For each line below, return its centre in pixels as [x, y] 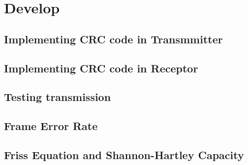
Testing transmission [58, 97]
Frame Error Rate [51, 126]
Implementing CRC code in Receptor [101, 68]
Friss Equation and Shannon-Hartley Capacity [124, 154]
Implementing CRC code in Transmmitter [113, 39]
